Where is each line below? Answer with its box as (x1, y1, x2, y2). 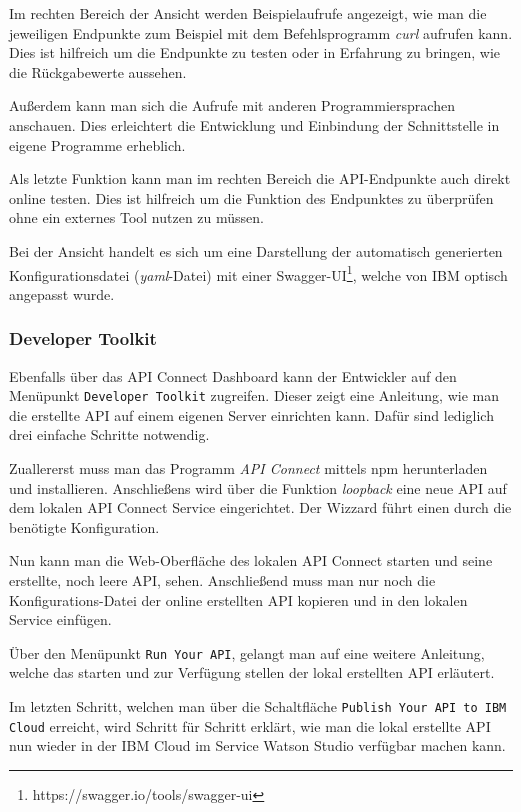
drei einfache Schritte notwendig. (9, 424, 210, 445)
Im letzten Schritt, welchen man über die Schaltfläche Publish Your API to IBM (9, 696, 507, 717)
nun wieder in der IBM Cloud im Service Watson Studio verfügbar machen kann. (9, 735, 506, 756)
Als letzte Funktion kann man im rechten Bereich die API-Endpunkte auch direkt (9, 168, 511, 189)
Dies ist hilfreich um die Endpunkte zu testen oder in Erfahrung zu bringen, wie (9, 42, 501, 63)
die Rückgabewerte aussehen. (9, 61, 187, 82)
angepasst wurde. (9, 283, 115, 304)
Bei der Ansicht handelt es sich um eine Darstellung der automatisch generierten (9, 240, 503, 261)
